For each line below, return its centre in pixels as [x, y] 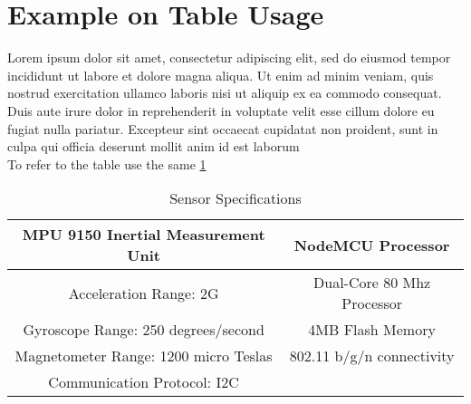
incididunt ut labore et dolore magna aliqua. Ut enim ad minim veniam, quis [221, 75]
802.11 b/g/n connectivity [372, 356]
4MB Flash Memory [372, 330]
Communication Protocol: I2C [144, 382]
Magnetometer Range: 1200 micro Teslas [144, 356]
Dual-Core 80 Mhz [372, 283]
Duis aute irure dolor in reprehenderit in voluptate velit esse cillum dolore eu [221, 110]
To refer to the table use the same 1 [107, 164]
